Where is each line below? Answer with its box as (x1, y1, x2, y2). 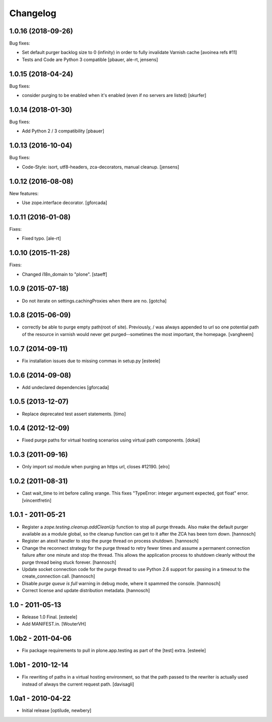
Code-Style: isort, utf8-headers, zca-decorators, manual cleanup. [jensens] (22, 164, 179, 170)
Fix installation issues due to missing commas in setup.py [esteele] (22, 358, 161, 364)
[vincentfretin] (22, 497, 52, 503)
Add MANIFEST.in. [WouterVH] (22, 621, 87, 627)
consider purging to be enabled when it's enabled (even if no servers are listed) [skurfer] (22, 92, 207, 99)
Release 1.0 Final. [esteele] (22, 614, 78, 620)
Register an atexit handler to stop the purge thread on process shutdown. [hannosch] (22, 538, 199, 544)
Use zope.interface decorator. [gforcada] (22, 200, 108, 206)
